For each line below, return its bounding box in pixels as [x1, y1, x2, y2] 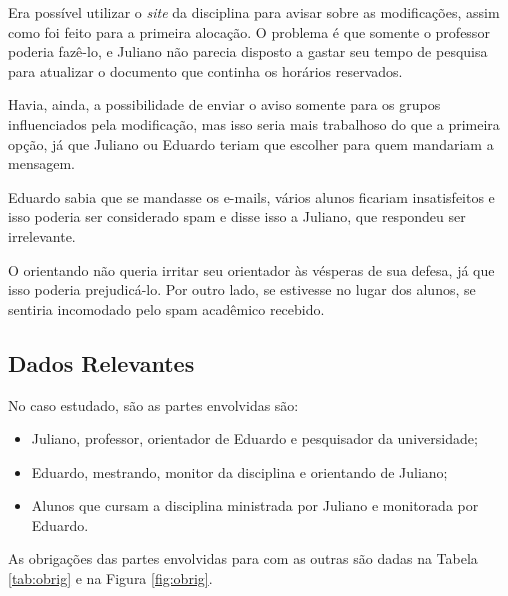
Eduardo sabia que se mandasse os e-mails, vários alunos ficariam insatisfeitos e [8, 186, 495, 207]
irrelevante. [8, 225, 76, 246]
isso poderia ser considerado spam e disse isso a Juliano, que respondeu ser [8, 206, 466, 227]
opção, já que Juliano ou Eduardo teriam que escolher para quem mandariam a [8, 133, 494, 154]
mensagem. [8, 153, 75, 174]
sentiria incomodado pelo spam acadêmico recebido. [8, 298, 325, 319]
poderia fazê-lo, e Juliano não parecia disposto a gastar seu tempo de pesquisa [8, 41, 488, 62]
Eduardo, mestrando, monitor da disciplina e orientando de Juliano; [31, 461, 448, 482]
